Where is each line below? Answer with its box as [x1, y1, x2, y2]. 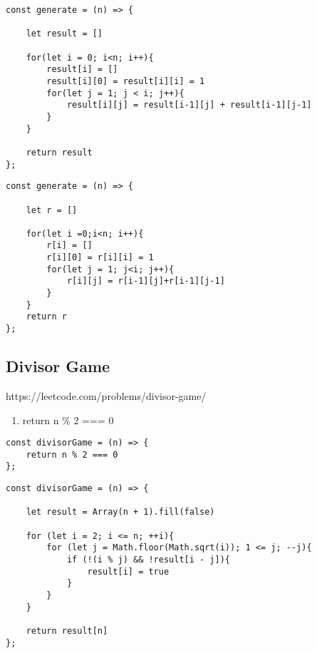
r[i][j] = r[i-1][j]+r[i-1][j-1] [66, 276, 225, 287]
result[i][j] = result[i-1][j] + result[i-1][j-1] [66, 100, 312, 110]
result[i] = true [87, 566, 170, 577]
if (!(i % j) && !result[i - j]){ [66, 555, 230, 565]
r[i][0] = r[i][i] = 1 [46, 252, 154, 263]
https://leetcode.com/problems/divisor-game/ [6, 388, 207, 403]
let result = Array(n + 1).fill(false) [26, 507, 215, 518]
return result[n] [26, 625, 108, 636]
